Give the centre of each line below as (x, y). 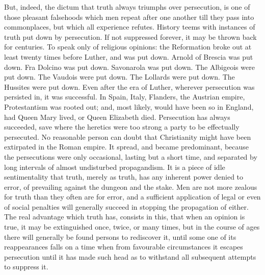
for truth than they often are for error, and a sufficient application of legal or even (132, 197)
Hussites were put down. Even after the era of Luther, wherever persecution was (129, 86)
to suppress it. (26, 267)
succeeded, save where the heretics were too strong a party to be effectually (122, 127)
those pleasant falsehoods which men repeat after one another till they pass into (129, 17)
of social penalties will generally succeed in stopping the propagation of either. (126, 206)
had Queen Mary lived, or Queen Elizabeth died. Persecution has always (117, 117)
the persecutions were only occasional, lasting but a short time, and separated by (131, 156)
